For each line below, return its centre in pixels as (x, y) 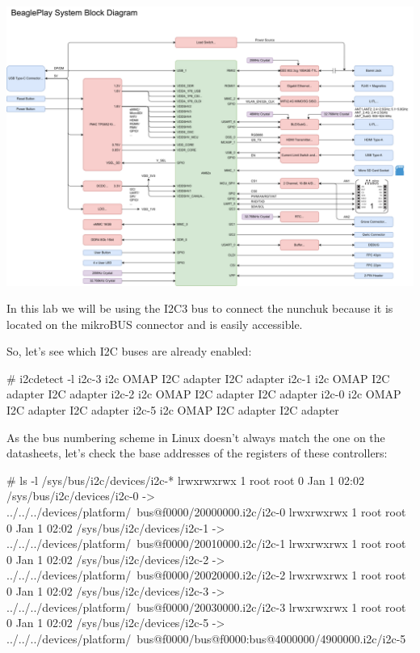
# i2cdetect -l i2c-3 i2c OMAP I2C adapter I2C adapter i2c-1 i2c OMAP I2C (198, 378)
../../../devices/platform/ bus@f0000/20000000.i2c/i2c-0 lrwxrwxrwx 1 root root (206, 512)
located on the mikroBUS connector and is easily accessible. (155, 324)
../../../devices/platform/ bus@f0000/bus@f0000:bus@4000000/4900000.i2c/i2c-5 (206, 638)
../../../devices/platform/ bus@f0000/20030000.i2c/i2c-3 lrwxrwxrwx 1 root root (206, 607)
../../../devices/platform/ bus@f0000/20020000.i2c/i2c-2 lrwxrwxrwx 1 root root (206, 575)
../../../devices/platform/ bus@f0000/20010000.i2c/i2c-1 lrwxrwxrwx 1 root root (206, 543)
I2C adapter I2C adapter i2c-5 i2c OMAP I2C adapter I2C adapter (173, 410)
